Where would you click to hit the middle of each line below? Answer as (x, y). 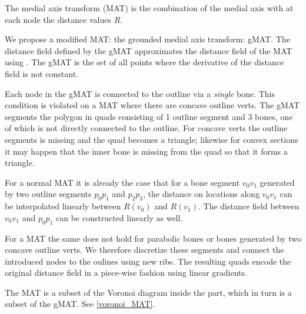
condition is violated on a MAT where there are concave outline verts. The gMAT (152, 105)
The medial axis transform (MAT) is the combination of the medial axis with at (149, 8)
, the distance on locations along (202, 194)
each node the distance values (58, 19)
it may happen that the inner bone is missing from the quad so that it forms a (146, 151)
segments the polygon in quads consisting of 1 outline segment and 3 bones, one (149, 116)
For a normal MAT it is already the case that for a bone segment (122, 182)
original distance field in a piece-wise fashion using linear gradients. (126, 273)
